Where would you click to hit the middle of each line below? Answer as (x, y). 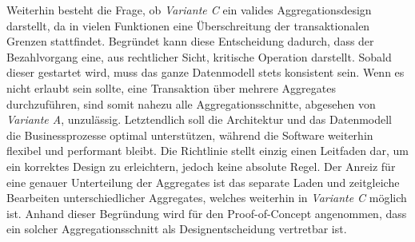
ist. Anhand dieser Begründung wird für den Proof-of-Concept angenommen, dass (207, 213)
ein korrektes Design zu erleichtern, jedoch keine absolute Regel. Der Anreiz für (201, 166)
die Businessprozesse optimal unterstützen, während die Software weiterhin (190, 135)
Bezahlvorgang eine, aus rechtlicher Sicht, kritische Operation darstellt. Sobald (199, 56)
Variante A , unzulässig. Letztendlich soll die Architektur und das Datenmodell (200, 119)
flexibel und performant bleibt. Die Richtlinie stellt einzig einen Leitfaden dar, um (207, 151)
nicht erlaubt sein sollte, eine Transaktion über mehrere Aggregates (171, 87)
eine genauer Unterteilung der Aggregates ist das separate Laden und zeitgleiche (203, 182)
